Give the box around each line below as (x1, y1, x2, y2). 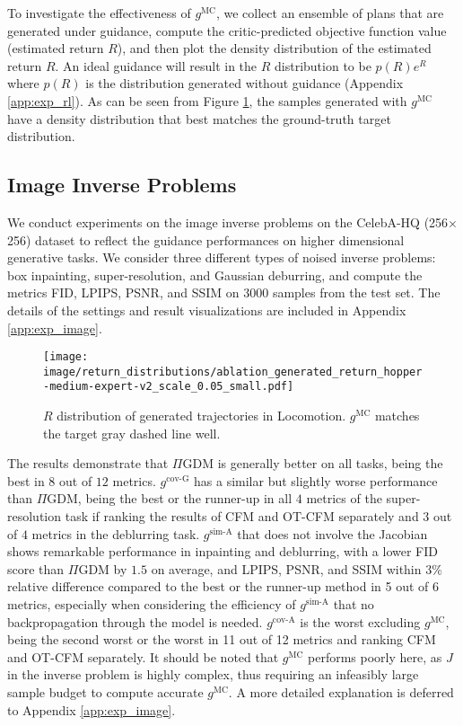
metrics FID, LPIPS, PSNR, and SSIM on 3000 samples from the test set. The (7, 283, 441, 302)
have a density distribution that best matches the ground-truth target (7, 109, 391, 128)
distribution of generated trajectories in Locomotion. (57, 406, 346, 425)
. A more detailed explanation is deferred (228, 682, 454, 701)
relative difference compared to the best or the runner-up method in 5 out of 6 (7, 577, 439, 596)
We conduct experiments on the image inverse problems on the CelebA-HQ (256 (7, 212, 449, 231)
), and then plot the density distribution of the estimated (117, 39, 432, 58)
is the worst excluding (300, 612, 421, 631)
